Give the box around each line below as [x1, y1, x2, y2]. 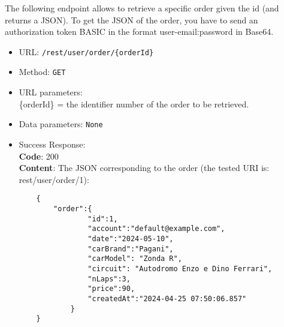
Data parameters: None [19, 118, 103, 130]
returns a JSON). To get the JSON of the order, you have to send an [5, 13, 258, 26]
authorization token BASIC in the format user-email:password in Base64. [5, 25, 274, 38]
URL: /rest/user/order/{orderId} [19, 45, 154, 58]
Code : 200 [19, 149, 59, 162]
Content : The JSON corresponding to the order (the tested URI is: [19, 161, 270, 174]
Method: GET [19, 65, 66, 78]
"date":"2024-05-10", [87, 234, 174, 243]
